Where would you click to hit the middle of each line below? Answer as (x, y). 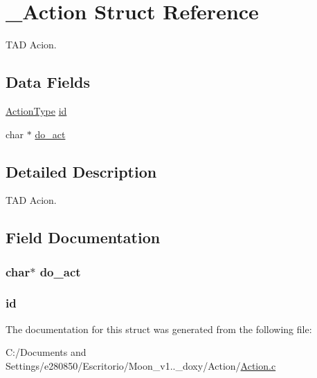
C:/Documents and (46, 352)
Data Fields (48, 82)
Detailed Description (81, 171)
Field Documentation (83, 237)
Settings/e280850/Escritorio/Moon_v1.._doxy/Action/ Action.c (141, 365)
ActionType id (36, 110)
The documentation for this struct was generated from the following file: (159, 329)
